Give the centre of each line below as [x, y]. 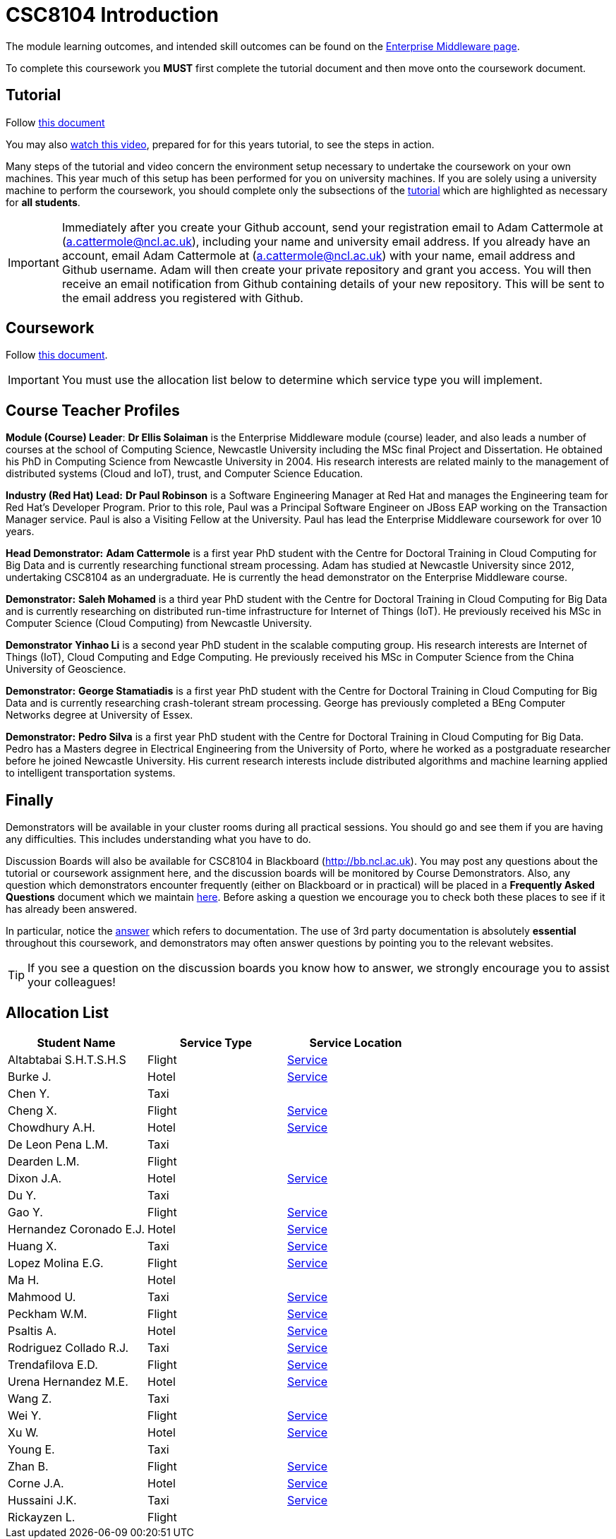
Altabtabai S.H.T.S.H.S [67, 1059]
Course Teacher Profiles [93, 410]
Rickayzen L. [42, 1517]
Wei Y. [25, 1415]
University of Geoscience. [66, 669]
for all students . [43, 202]
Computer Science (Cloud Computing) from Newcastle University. [159, 623]
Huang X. [32, 1246]
